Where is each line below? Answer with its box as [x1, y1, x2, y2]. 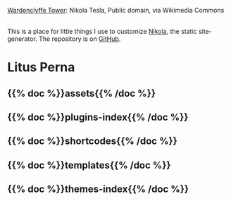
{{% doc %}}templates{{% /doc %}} [7, 159, 171, 171]
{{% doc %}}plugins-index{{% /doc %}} [7, 111, 189, 123]
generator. [7, 35, 37, 43]
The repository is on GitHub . [38, 35, 121, 43]
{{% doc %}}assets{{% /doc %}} [7, 87, 156, 99]
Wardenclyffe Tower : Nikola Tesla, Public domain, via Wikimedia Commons [7, 6, 225, 14]
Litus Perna [7, 59, 75, 75]
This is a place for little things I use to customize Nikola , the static [7, 28, 197, 35]
